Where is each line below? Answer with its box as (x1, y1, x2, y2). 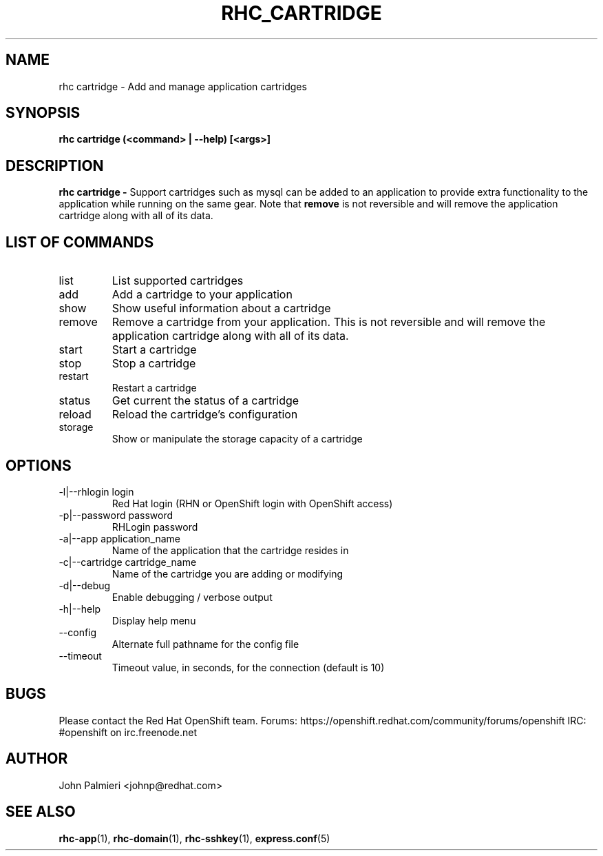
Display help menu (112, 614, 196, 626)
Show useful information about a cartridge (112, 301, 331, 316)
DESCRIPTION (6, 156, 104, 174)
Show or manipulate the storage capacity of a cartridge (112, 433, 363, 445)
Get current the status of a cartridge (112, 394, 299, 408)
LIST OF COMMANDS (6, 233, 154, 251)
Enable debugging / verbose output (112, 591, 273, 603)
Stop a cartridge (112, 356, 196, 371)
